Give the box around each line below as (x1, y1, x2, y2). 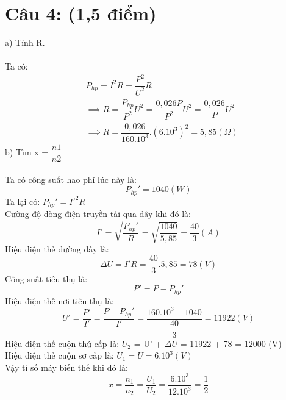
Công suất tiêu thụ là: (5, 272, 88, 285)
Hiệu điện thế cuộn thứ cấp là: (5, 337, 120, 349)
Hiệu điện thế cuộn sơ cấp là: (5, 349, 114, 362)
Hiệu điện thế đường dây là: (5, 242, 109, 255)
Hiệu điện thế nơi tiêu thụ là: (5, 294, 114, 307)
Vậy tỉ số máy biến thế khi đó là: (5, 360, 128, 373)
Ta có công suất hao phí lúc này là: (5, 173, 137, 185)
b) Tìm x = (5, 146, 49, 159)
